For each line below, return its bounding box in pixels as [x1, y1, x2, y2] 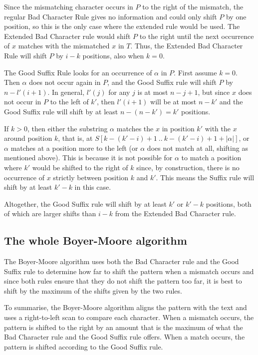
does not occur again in [29, 77, 101, 87]
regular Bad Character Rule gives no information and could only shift [4, 11, 217, 21]
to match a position [181, 152, 242, 163]
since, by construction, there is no [136, 162, 240, 172]
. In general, [47, 86, 85, 97]
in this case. [74, 182, 111, 192]
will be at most [150, 96, 197, 107]
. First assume [174, 67, 217, 77]
